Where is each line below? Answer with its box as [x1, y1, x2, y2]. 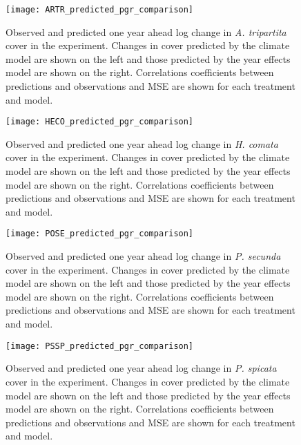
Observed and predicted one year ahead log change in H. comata [6, 136, 278, 151]
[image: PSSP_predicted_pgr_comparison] [6, 341, 194, 351]
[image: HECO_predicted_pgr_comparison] [6, 117, 194, 127]
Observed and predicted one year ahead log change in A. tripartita [6, 24, 287, 39]
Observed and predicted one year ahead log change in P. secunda [6, 249, 281, 263]
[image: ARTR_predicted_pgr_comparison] [6, 5, 194, 15]
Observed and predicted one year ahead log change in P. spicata [6, 361, 277, 375]
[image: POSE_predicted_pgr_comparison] [6, 229, 194, 239]
